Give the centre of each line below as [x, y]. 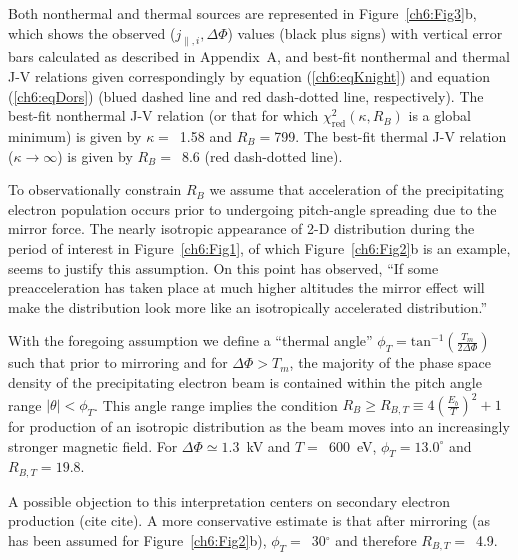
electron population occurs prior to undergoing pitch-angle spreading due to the [252, 208]
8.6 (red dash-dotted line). [262, 155]
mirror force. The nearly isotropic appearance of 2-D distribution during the [241, 228]
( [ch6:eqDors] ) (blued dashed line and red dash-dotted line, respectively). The [246, 95]
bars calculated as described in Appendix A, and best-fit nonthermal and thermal [259, 56]
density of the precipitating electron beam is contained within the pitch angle [245, 381]
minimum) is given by [75, 135]
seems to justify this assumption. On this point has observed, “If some [223, 267]
